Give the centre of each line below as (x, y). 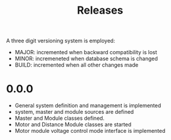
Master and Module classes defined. (60, 118)
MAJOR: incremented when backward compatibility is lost (86, 52)
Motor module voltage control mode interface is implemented (90, 131)
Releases (100, 10)
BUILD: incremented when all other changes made (77, 65)
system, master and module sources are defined (74, 112)
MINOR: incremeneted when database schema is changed (86, 59)
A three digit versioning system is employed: (60, 41)
